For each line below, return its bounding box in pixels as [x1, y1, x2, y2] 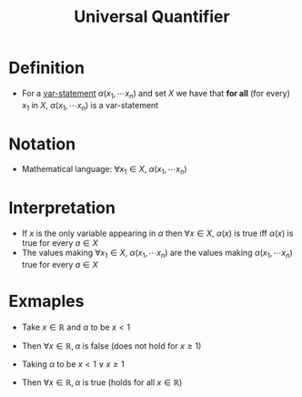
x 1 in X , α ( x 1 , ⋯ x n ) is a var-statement [21, 99, 159, 113]
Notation [8, 134, 76, 154]
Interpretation [8, 198, 116, 219]
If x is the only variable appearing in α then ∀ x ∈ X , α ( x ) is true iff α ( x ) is [21, 228, 294, 239]
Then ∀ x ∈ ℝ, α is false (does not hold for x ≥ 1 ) [21, 340, 202, 351]
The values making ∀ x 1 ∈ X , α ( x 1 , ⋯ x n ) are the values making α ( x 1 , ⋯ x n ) [21, 248, 293, 260]
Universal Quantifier [74, 6, 230, 27]
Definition [8, 57, 86, 78]
